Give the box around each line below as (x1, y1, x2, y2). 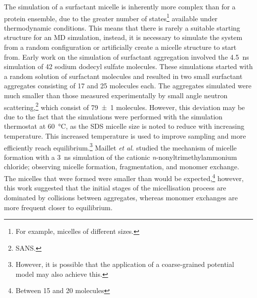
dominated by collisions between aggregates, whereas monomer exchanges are (4, 192, 238, 202)
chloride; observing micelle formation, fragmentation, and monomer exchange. (4, 161, 239, 172)
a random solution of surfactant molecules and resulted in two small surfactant (4, 71, 243, 81)
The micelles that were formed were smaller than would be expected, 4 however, (4, 172, 244, 183)
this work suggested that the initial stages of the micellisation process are (4, 183, 226, 193)
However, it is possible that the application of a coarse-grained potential (15, 259, 234, 269)
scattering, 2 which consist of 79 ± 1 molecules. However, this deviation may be (4, 100, 245, 112)
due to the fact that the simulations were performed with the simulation (4, 111, 223, 121)
